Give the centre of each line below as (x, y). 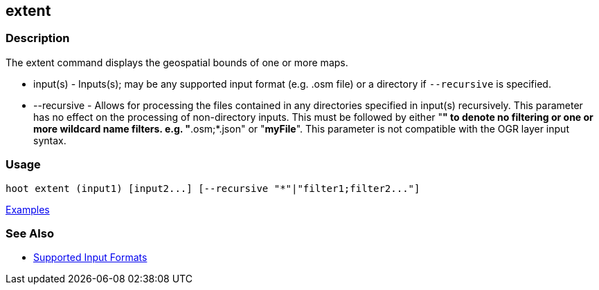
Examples (28, 209)
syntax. (50, 140)
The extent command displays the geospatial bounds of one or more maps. (177, 62)
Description (38, 38)
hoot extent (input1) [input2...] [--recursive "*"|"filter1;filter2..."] (213, 188)
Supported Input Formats (90, 258)
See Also (30, 233)
